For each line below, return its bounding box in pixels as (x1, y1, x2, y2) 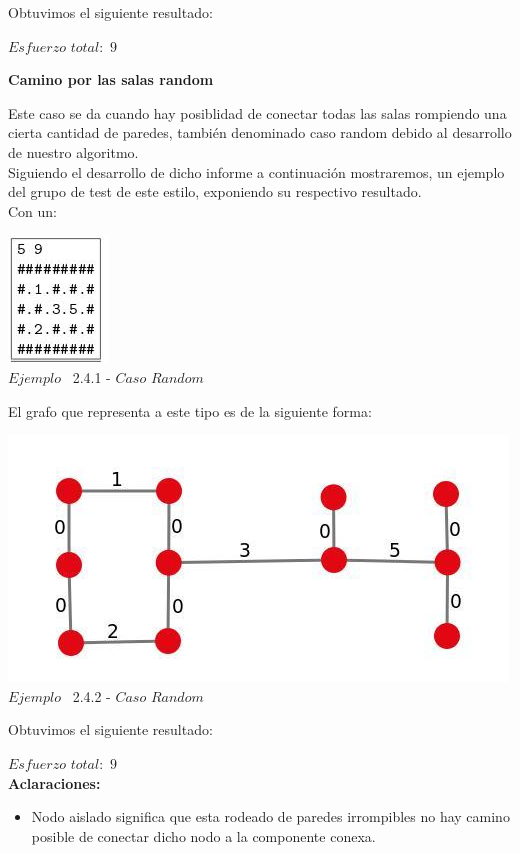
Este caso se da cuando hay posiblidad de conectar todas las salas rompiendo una (8, 102, 507, 123)
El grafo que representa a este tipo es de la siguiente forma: (8, 400, 372, 421)
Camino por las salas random (8, 69, 214, 90)
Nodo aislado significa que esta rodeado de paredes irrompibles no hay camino (31, 806, 510, 827)
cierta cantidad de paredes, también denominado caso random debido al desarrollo (8, 122, 512, 143)
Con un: (8, 200, 58, 221)
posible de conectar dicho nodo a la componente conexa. (31, 825, 376, 846)
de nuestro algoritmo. (8, 141, 139, 162)
